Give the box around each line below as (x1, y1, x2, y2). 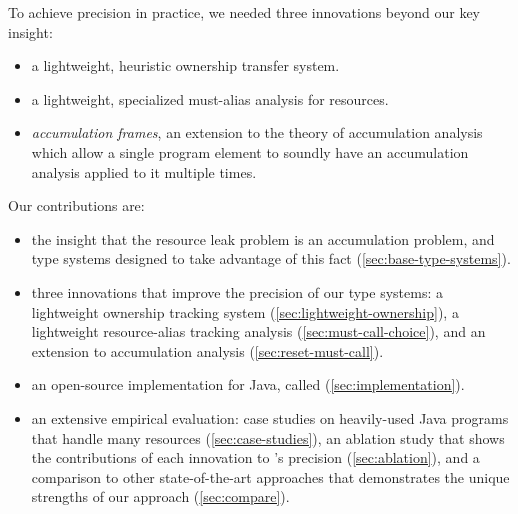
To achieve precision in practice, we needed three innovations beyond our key (8, 2, 481, 22)
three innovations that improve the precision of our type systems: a (31, 281, 443, 302)
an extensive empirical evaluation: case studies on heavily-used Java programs (31, 407, 509, 428)
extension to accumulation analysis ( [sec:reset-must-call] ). (31, 340, 384, 361)
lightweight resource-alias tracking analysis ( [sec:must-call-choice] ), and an (31, 321, 486, 342)
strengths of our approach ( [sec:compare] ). (31, 486, 290, 507)
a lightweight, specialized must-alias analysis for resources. (31, 88, 389, 109)
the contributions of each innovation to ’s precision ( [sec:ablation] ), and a (31, 447, 480, 468)
